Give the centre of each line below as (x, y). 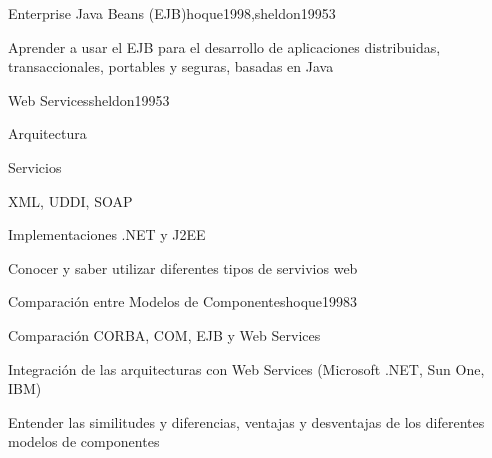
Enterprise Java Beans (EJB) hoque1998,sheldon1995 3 (172, 13)
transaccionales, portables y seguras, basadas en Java (171, 66)
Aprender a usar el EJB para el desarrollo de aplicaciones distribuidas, (224, 46)
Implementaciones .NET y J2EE (107, 234)
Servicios (35, 166)
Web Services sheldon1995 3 (89, 99)
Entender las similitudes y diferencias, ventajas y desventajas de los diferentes (246, 421)
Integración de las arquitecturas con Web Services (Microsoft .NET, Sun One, (246, 368)
